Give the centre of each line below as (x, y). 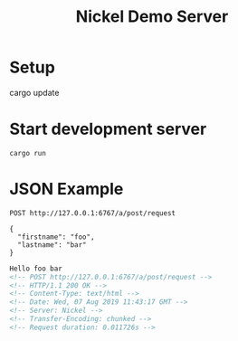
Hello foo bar (36, 269)
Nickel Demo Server (152, 17)
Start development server (108, 129)
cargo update (34, 92)
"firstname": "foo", (56, 237)
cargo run (28, 153)
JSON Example (67, 189)
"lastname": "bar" (52, 245)
